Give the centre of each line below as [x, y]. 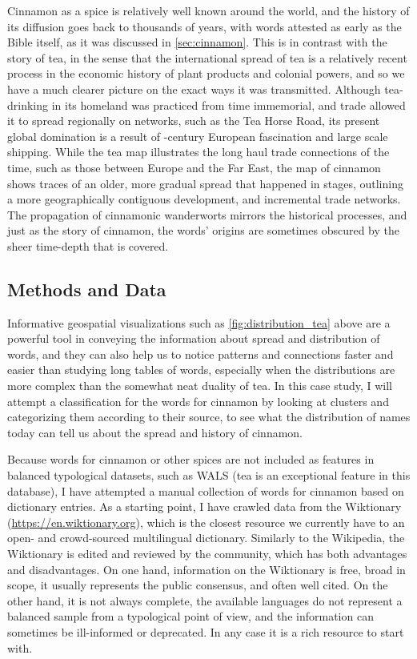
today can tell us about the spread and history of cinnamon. [155, 432]
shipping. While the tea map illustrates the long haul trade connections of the [198, 152]
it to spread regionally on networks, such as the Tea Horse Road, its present [194, 121]
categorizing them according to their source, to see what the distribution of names [209, 417]
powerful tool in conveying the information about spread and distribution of [194, 338]
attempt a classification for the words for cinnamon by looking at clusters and [198, 401]
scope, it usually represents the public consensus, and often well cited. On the [198, 585]
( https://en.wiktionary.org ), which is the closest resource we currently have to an [206, 522]
